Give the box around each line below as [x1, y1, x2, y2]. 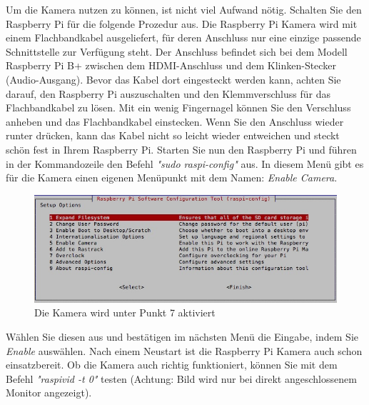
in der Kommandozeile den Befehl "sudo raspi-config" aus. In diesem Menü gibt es [6, 156, 364, 171]
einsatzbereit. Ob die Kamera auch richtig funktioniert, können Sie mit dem [6, 357, 338, 372]
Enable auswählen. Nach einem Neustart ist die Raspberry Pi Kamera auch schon [6, 343, 363, 358]
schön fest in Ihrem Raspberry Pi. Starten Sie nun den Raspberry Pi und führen [6, 141, 357, 156]
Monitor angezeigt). [6, 385, 92, 400]
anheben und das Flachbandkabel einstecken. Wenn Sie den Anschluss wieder [6, 114, 344, 129]
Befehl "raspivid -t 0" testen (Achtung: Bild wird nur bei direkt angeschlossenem [6, 371, 357, 386]
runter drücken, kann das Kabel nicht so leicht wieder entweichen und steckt [6, 128, 340, 143]
